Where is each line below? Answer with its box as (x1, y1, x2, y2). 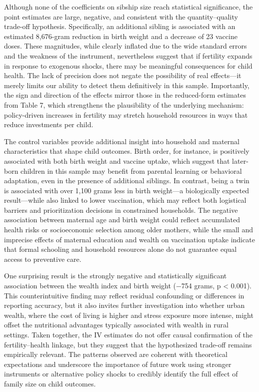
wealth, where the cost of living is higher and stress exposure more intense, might (4, 309, 253, 320)
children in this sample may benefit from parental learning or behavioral (20, 165, 242, 176)
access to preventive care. (4, 253, 81, 264)
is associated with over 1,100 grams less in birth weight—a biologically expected (4, 185, 249, 195)
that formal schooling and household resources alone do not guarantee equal (4, 244, 237, 254)
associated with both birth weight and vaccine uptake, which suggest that (4, 155, 230, 166)
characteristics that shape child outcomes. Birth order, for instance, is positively (4, 146, 249, 156)
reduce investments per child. (4, 119, 93, 130)
